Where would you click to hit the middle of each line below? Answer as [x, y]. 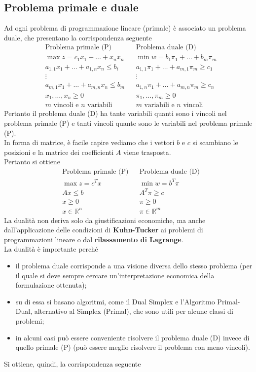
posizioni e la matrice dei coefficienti [59, 152]
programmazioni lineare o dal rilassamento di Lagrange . [94, 239]
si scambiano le [215, 142]
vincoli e [66, 105]
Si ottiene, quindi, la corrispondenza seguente [73, 363]
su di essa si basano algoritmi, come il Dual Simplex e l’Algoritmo [115, 301]
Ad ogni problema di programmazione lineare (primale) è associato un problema [125, 28]
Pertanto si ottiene [32, 162]
